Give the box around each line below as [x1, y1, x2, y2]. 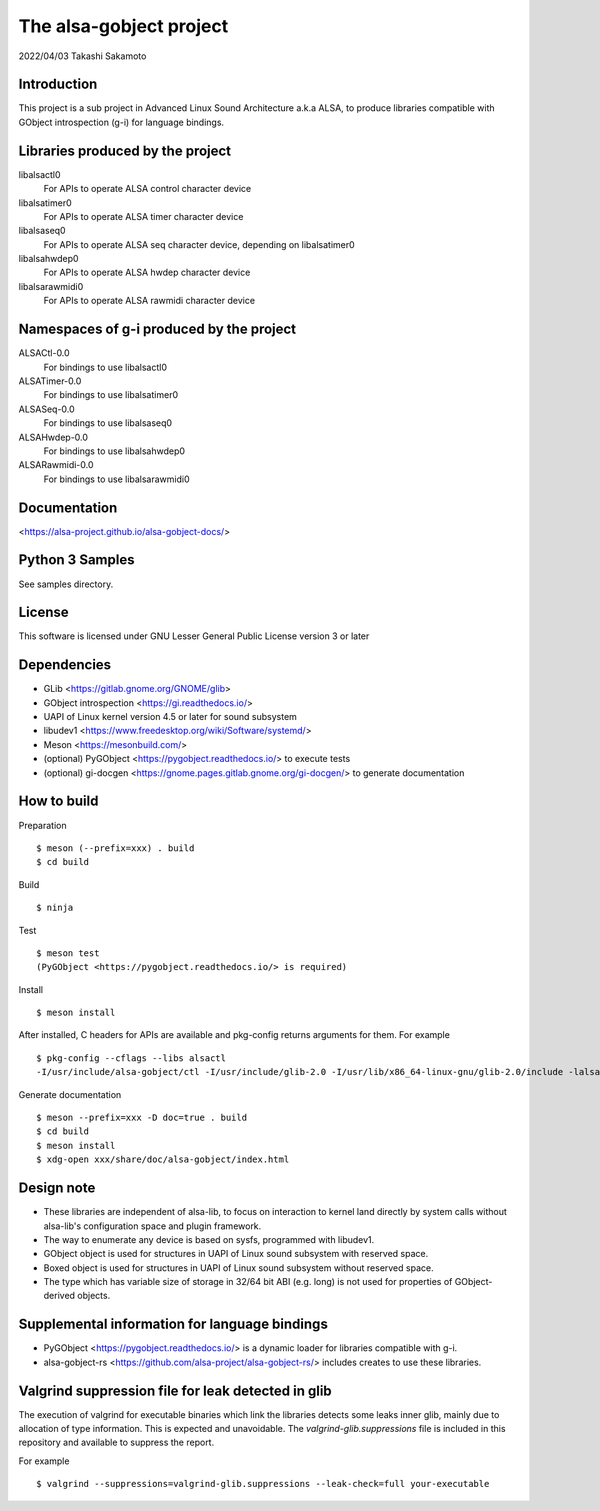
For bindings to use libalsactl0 [43, 361, 168, 373]
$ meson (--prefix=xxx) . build [36, 842, 195, 854]
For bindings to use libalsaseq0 [43, 417, 173, 429]
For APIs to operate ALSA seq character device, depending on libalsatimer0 [43, 238, 355, 250]
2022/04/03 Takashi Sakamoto [18, 50, 147, 62]
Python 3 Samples [18, 551, 135, 569]
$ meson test [36, 947, 100, 959]
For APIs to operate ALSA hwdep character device [43, 266, 251, 279]
